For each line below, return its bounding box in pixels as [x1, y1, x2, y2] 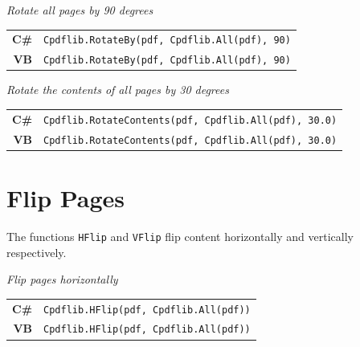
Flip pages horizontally [6, 271, 118, 288]
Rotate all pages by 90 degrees [6, 2, 153, 18]
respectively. [6, 243, 67, 260]
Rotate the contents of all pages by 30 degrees [6, 81, 229, 98]
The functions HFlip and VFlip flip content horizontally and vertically [6, 227, 354, 244]
